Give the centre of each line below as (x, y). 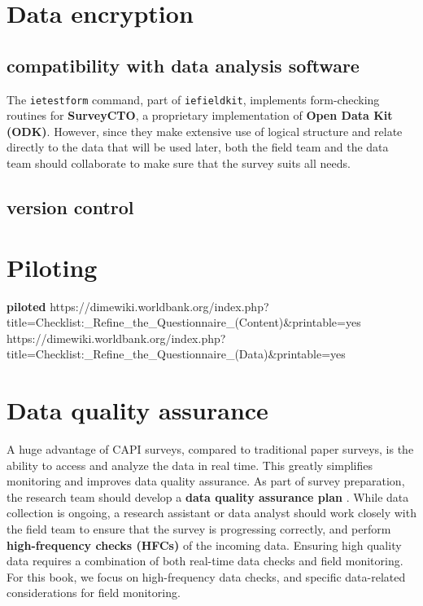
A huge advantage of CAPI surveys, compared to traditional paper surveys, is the (210, 449)
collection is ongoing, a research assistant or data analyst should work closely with (211, 513)
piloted (26, 306)
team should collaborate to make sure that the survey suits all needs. (179, 163)
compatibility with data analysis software (183, 65)
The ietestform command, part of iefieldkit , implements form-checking (193, 99)
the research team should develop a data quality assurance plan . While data (208, 496)
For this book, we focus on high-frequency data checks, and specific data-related (206, 576)
